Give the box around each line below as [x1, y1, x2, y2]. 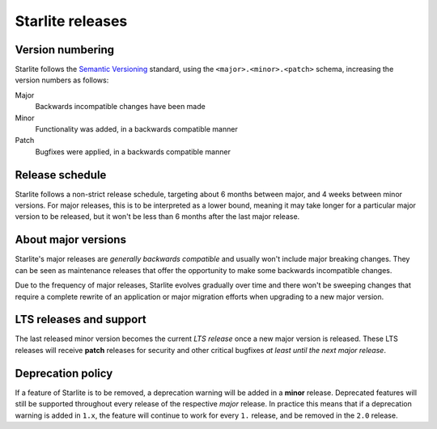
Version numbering [15, 43, 115, 57]
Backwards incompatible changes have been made [35, 102, 206, 111]
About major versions [15, 233, 127, 246]
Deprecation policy [15, 366, 113, 380]
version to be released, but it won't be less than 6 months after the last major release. [15, 212, 300, 221]
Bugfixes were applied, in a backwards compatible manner [35, 146, 231, 157]
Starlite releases [15, 12, 128, 30]
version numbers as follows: [15, 75, 109, 85]
